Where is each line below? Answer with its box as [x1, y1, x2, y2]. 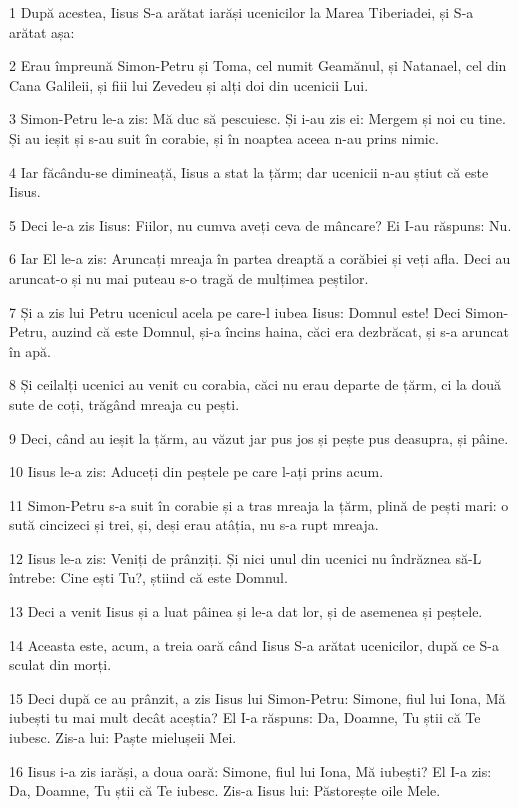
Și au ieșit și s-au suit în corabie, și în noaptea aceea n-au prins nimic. [9, 127, 439, 148]
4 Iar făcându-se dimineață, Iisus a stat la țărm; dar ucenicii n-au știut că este [9, 161, 489, 182]
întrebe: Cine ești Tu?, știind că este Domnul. [9, 567, 288, 588]
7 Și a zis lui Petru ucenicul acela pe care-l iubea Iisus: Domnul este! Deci [9, 301, 461, 322]
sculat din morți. [9, 654, 112, 675]
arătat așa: [9, 21, 75, 42]
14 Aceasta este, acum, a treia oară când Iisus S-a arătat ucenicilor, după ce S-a [9, 634, 500, 655]
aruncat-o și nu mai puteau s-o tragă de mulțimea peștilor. [9, 267, 369, 288]
